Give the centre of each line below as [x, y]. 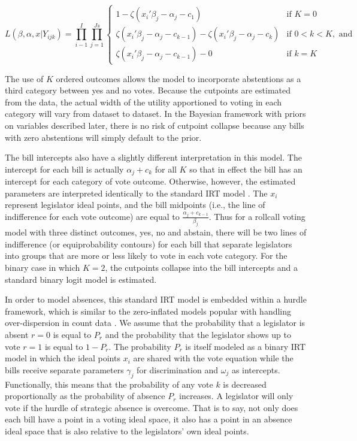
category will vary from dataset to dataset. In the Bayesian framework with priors [155, 114]
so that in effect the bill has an [246, 169]
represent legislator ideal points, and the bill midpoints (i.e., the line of [135, 205]
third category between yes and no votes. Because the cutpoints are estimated [148, 90]
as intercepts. [256, 369]
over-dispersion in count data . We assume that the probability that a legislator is [155, 323]
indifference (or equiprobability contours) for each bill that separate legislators [149, 244]
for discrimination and [178, 369]
